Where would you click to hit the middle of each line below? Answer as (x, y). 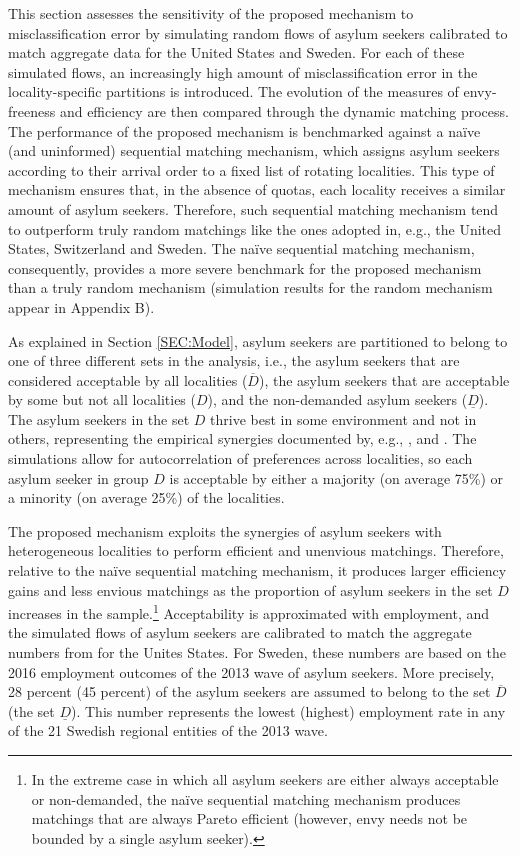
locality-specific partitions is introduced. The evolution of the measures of (233, 91)
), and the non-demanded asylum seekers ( (337, 399)
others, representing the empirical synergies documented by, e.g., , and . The (242, 438)
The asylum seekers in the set (99, 418)
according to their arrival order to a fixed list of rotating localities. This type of (251, 169)
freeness (32, 110)
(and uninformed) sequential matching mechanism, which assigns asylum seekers (254, 150)
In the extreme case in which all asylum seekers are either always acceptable (265, 779)
